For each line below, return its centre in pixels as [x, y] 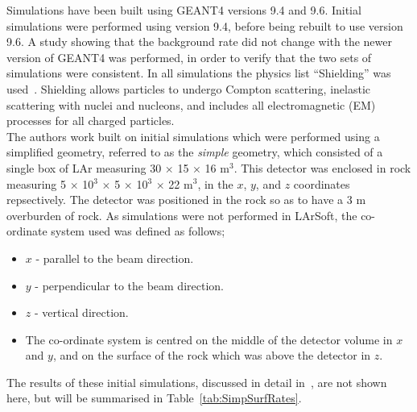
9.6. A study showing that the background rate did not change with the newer [200, 42]
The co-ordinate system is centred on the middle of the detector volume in [209, 339]
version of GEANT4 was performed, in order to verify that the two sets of [189, 57]
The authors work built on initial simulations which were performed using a [193, 136]
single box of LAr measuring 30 [84, 167]
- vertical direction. [81, 312]
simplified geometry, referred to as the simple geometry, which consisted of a [195, 152]
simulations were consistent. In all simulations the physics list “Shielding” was [199, 73]
